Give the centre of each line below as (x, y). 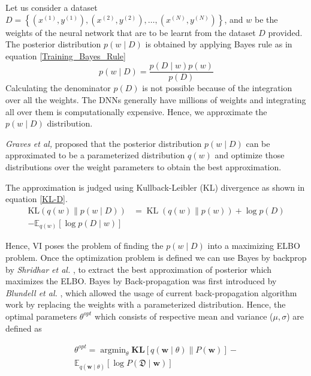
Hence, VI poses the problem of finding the (84, 246)
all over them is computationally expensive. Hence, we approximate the (136, 111)
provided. (285, 32)
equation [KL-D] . (37, 199)
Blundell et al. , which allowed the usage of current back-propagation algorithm (151, 292)
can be (258, 143)
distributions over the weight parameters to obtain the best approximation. (144, 167)
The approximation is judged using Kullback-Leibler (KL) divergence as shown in (155, 187)
